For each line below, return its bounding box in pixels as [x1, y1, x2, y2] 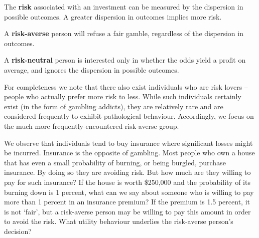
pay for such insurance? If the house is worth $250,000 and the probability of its [4, 176, 250, 187]
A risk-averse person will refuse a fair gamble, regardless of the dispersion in [4, 28, 243, 39]
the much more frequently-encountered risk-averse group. [4, 120, 179, 131]
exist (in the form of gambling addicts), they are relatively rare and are [4, 101, 223, 111]
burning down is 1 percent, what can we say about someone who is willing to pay [4, 186, 254, 197]
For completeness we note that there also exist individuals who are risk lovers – [4, 81, 248, 92]
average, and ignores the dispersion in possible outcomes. [4, 64, 179, 75]
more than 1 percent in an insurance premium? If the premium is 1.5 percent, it [4, 196, 250, 207]
